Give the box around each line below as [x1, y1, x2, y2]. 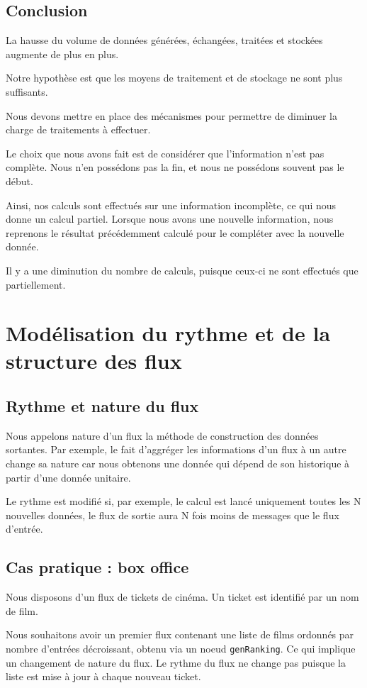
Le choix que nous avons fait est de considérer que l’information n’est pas [6, 145, 324, 160]
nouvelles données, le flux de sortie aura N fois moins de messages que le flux [6, 507, 339, 522]
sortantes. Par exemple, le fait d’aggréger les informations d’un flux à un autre [6, 442, 346, 457]
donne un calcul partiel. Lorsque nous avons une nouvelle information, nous [6, 211, 334, 226]
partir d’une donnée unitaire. [6, 470, 131, 484]
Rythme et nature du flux [6, 395, 199, 417]
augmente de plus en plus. [6, 46, 119, 61]
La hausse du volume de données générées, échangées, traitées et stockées [6, 33, 323, 48]
